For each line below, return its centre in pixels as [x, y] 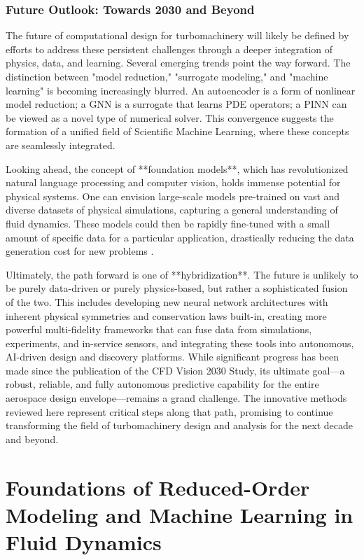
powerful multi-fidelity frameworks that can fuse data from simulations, [159, 329]
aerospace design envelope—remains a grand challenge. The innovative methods [176, 398]
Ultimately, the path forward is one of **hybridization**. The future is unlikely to [182, 274]
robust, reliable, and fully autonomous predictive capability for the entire [162, 384]
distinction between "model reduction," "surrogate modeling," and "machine [167, 76]
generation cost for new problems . [80, 251]
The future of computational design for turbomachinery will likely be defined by [177, 35]
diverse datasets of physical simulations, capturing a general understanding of [172, 210]
